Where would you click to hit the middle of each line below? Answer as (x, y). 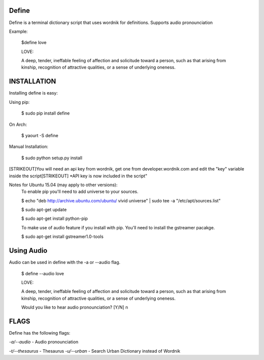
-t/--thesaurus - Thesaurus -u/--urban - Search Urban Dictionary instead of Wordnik (95, 351)
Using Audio (28, 251)
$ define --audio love (43, 273)
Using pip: (19, 102)
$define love (34, 43)
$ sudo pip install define (45, 113)
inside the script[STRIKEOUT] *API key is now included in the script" (78, 176)
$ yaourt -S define (40, 135)
